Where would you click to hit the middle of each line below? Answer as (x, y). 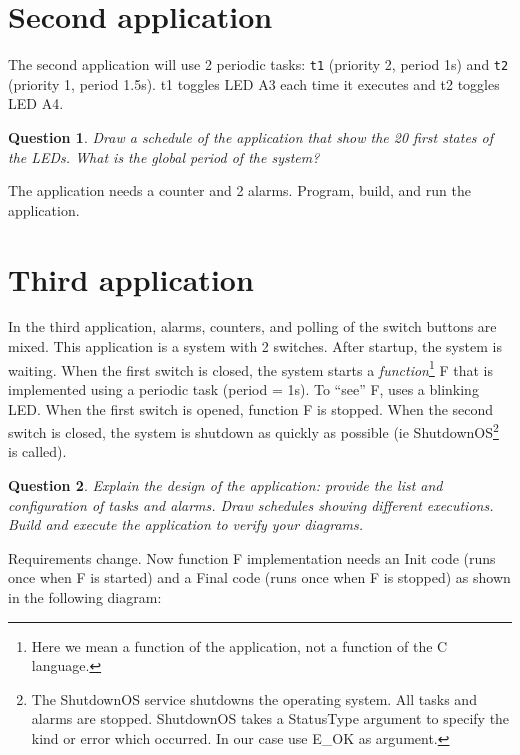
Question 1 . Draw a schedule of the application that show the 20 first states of (251, 136)
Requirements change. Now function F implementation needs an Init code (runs (252, 557)
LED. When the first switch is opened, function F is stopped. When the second (251, 408)
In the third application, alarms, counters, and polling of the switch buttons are (252, 326)
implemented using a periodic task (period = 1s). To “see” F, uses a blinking (243, 388)
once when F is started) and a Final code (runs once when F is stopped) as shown (259, 577)
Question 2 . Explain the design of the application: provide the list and (225, 484)
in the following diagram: (85, 596)
